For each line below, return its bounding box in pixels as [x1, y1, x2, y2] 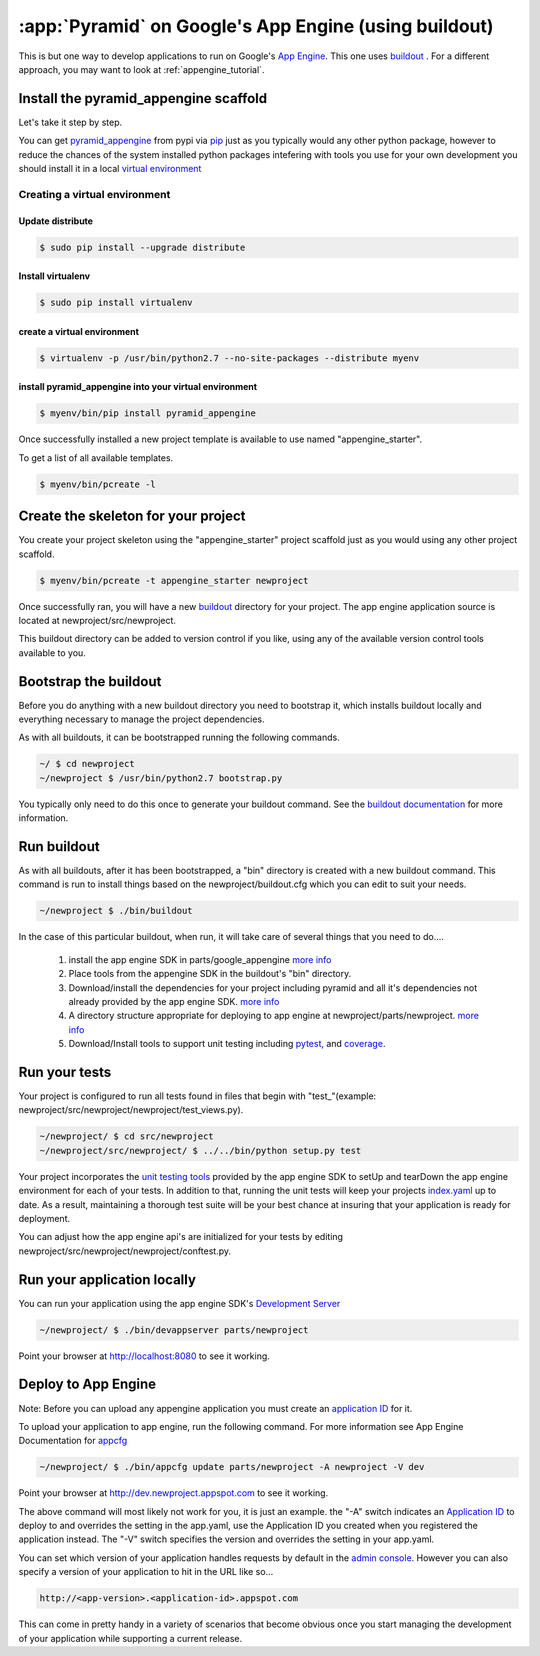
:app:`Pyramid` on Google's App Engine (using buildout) [18, 15, 494, 37]
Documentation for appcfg [18, 1435, 128, 1447]
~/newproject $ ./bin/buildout [39, 905, 194, 917]
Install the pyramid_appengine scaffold [18, 90, 268, 107]
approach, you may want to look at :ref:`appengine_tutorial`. [18, 63, 265, 75]
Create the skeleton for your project [18, 508, 246, 525]
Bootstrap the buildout [18, 673, 162, 690]
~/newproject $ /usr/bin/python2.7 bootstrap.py [39, 772, 283, 784]
